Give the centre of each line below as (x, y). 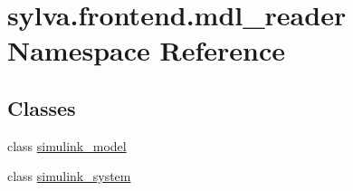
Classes (42, 107)
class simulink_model (67, 145)
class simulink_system (69, 176)
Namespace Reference (146, 50)
